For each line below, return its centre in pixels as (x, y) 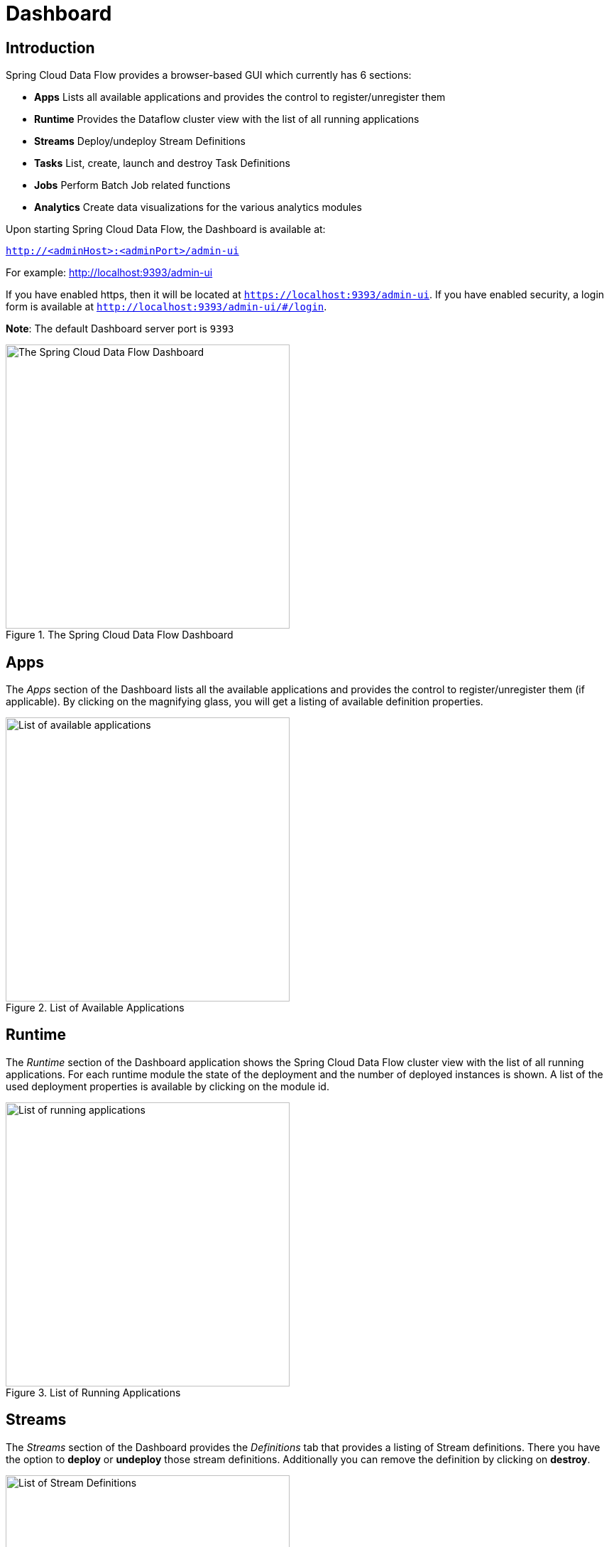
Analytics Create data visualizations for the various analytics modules (198, 207)
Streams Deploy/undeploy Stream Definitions (140, 141)
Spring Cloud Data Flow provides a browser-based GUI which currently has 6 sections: (209, 75)
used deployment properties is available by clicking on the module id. (168, 1086)
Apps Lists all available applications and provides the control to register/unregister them (240, 97)
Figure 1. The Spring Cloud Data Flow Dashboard (120, 635)
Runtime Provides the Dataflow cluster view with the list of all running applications (227, 119)
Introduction (50, 48)
